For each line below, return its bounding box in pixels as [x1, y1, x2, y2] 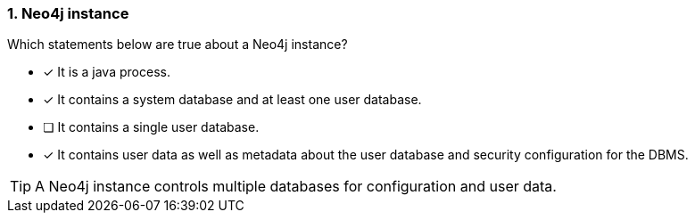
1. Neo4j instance [7, 4, 129, 22]
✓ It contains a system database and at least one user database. [43, 92, 422, 108]
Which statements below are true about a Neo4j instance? [7, 37, 348, 53]
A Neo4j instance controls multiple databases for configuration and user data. [35, 177, 557, 196]
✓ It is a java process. [43, 64, 170, 80]
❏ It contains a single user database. [43, 119, 260, 135]
